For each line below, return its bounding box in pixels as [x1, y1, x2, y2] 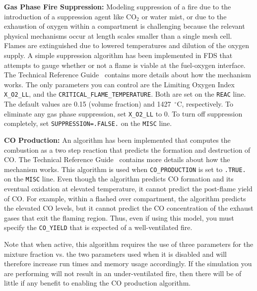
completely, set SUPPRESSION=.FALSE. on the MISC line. [4, 118, 172, 128]
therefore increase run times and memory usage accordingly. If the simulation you [4, 258, 252, 269]
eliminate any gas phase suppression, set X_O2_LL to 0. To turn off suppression [4, 108, 243, 118]
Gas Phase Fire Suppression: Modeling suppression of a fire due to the [4, 1, 231, 11]
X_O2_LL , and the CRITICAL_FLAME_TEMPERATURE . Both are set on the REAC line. [4, 89, 246, 99]
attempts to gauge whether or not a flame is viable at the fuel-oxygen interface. [4, 59, 246, 70]
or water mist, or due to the [141, 11, 227, 21]
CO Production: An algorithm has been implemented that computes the [4, 134, 231, 145]
